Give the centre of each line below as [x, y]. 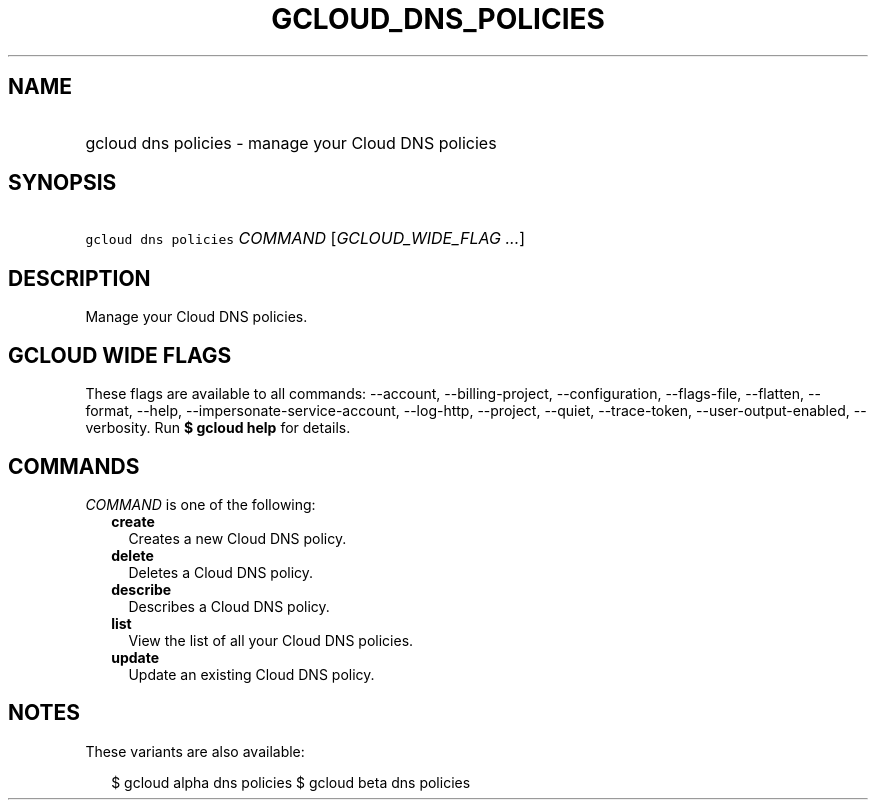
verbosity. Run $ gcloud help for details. [218, 428]
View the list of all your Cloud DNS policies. [271, 640]
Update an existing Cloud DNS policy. [251, 674]
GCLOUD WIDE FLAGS [120, 355]
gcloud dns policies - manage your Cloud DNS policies [291, 142]
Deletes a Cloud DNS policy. [221, 572]
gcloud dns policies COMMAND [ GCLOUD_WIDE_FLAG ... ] [305, 238]
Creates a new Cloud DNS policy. [237, 538]
